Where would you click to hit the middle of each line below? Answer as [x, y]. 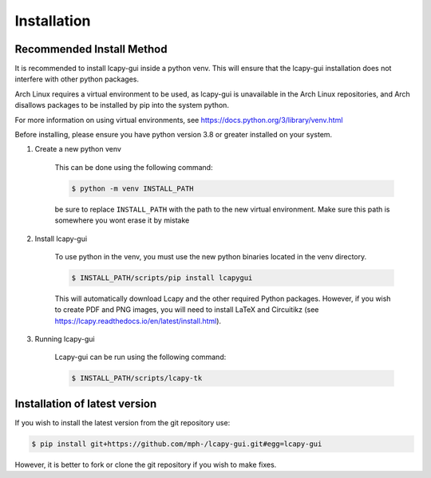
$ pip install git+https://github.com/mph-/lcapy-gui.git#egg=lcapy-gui [177, 444]
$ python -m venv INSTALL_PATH [133, 188]
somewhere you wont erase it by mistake [122, 220]
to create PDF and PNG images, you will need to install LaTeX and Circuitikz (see [187, 310]
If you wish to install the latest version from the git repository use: [123, 422]
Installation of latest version [86, 403]
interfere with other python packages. [77, 79]
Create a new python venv [78, 149]
